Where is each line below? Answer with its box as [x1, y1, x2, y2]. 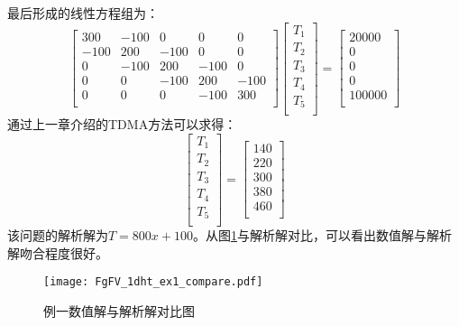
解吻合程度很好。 [7, 243, 108, 262]
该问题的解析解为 [7, 226, 108, 245]
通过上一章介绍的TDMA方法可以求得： [7, 115, 237, 134]
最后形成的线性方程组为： [7, 4, 159, 22]
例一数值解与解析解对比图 [43, 301, 195, 320]
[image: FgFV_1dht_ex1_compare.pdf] [43, 275, 263, 289]
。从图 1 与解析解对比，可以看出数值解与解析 [192, 226, 452, 245]
